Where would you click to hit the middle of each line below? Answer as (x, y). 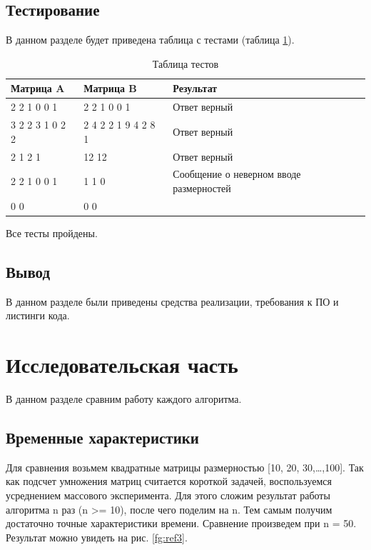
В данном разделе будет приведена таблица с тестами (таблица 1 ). (150, 40)
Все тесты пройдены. (52, 232)
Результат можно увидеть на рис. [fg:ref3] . (97, 537)
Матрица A (38, 88)
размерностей (202, 187)
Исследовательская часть (122, 365)
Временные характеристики (102, 437)
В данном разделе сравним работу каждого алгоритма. (124, 399)
